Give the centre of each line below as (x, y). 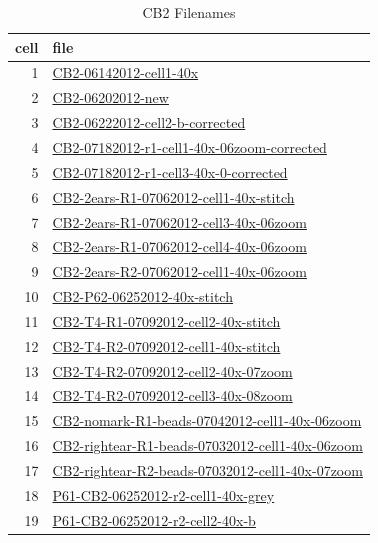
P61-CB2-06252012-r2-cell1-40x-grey (163, 494)
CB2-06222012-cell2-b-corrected (149, 122)
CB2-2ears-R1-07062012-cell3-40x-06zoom (179, 221)
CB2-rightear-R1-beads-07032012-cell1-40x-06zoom (207, 445)
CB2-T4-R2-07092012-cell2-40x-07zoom (172, 370)
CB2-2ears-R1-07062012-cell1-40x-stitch (173, 196)
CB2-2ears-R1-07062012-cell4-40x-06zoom (179, 246)
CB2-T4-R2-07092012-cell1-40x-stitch (166, 345)
